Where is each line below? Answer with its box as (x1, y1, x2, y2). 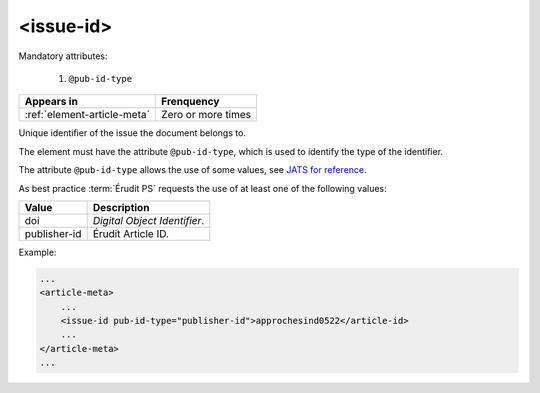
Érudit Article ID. (92, 226, 170, 240)
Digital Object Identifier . (92, 213, 205, 227)
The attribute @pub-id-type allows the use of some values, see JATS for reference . (18, 164, 367, 176)
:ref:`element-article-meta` (24, 108, 150, 122)
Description (92, 200, 150, 214)
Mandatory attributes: (18, 50, 109, 62)
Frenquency (161, 95, 220, 109)
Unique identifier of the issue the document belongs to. (18, 127, 247, 139)
